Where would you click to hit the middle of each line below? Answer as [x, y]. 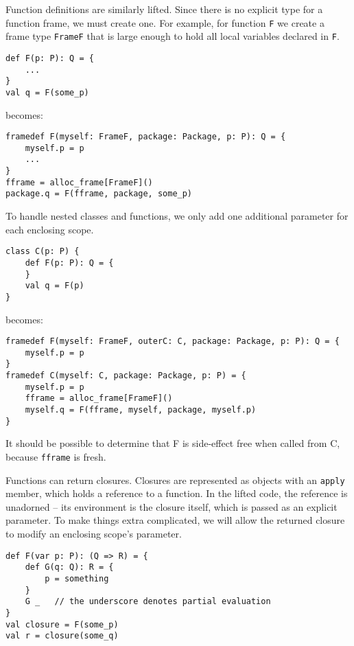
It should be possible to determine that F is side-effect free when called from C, [173, 443]
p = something [77, 578]
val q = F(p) [55, 286]
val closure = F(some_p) [62, 624]
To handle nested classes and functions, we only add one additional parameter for [177, 216]
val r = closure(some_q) [62, 636]
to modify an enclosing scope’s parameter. [94, 534]
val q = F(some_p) [47, 92]
